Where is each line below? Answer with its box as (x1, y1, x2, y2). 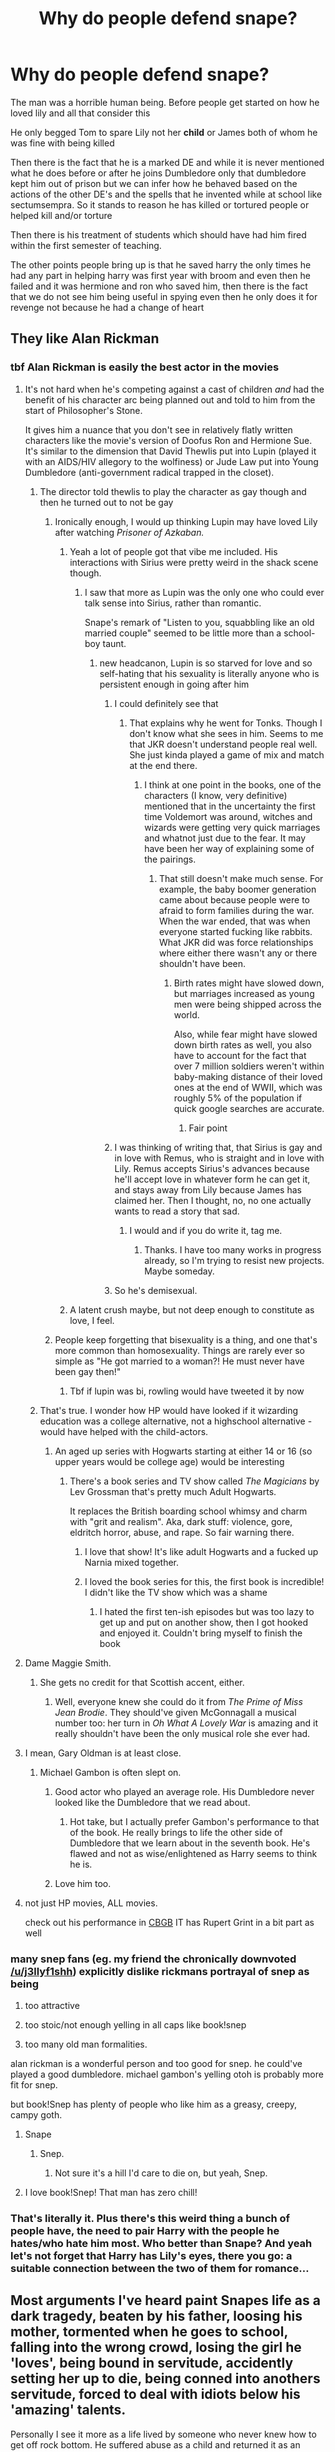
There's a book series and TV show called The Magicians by (69, 1475, 320, 1487)
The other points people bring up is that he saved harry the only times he (10, 258, 312, 271)
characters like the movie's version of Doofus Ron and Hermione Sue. (24, 434, 313, 446)
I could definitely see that (114, 697, 219, 709)
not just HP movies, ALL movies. (24, 1897, 158, 1909)
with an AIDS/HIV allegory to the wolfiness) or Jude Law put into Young (24, 455, 319, 467)
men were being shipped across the (173, 998, 322, 1010)
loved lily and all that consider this (10, 107, 151, 119)
